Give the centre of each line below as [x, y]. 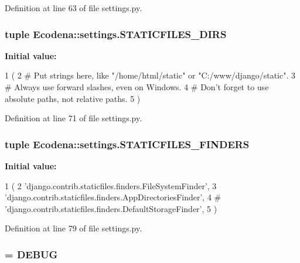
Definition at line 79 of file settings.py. [74, 228]
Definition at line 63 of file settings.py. [74, 8]
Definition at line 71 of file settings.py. [74, 118]
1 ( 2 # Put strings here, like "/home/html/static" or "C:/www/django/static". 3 [150, 75]
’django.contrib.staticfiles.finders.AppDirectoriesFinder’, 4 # [113, 197]
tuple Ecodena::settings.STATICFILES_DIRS [116, 34]
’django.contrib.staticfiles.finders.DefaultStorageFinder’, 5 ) [111, 208]
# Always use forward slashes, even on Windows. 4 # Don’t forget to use [137, 87]
